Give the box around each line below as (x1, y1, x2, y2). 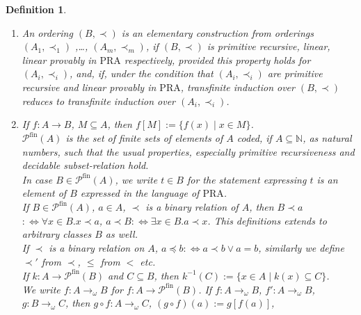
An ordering (22, 25, 73, 40)
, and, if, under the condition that (70, 66, 214, 81)
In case (22, 172, 53, 186)
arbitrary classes (22, 227, 92, 241)
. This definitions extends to (207, 213, 327, 227)
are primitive (267, 66, 323, 81)
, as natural (303, 131, 352, 145)
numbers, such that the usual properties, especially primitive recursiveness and (22, 144, 355, 159)
